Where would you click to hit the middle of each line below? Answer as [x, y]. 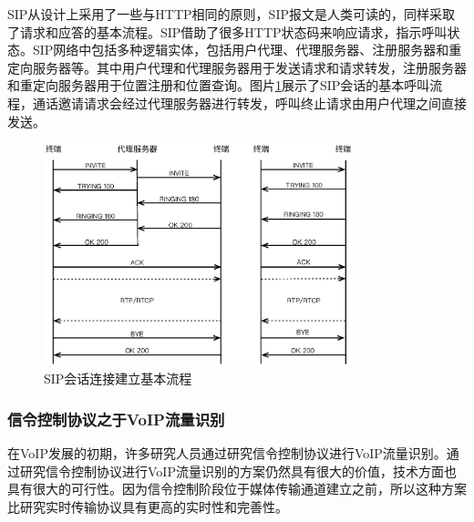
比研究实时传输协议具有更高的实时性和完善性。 [148, 506]
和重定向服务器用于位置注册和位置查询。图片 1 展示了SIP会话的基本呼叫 [219, 85]
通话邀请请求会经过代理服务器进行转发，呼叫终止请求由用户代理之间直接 [249, 102]
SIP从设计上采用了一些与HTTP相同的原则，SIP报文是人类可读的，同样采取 [231, 14]
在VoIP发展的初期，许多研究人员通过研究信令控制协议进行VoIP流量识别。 [227, 452]
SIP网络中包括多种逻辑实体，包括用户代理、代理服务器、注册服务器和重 [247, 50]
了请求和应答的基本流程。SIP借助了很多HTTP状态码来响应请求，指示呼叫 [227, 31]
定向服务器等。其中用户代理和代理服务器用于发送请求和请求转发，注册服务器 [237, 67]
